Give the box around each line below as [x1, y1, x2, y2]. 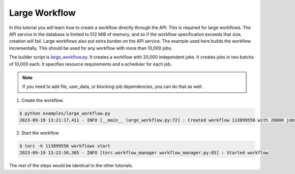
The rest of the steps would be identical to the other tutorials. [9, 163, 133, 169]
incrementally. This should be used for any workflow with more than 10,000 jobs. [9, 45, 173, 51]
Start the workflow [21, 130, 59, 136]
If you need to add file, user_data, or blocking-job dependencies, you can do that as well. [22, 84, 203, 89]
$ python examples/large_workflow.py [19, 111, 111, 116]
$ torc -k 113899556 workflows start [19, 143, 111, 149]
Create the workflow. [21, 97, 64, 103]
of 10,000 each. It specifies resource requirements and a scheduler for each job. [9, 61, 172, 67]
